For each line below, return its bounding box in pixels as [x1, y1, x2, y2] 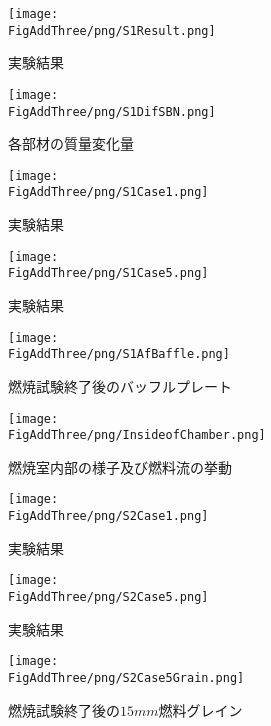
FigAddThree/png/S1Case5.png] [8, 266, 209, 281]
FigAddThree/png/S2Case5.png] [8, 590, 209, 604]
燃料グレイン [158, 699, 243, 720]
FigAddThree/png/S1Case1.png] [8, 185, 209, 200]
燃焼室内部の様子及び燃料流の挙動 [8, 456, 232, 477]
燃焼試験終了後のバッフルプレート [8, 375, 232, 396]
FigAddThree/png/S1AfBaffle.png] [8, 347, 230, 362]
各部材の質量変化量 [8, 133, 134, 154]
